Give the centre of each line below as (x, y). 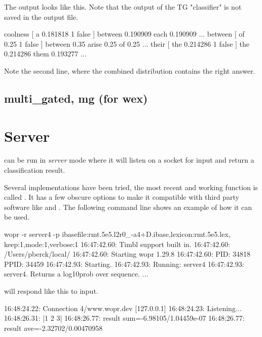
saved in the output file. (41, 17)
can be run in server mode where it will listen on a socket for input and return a (129, 160)
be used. (17, 217)
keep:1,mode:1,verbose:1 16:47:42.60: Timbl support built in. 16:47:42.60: (117, 244)
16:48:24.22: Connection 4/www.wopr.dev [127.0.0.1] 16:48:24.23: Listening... (123, 308)
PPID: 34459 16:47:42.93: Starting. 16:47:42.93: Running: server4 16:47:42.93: (124, 264)
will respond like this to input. (51, 291)
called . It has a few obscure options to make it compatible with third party (122, 197)
